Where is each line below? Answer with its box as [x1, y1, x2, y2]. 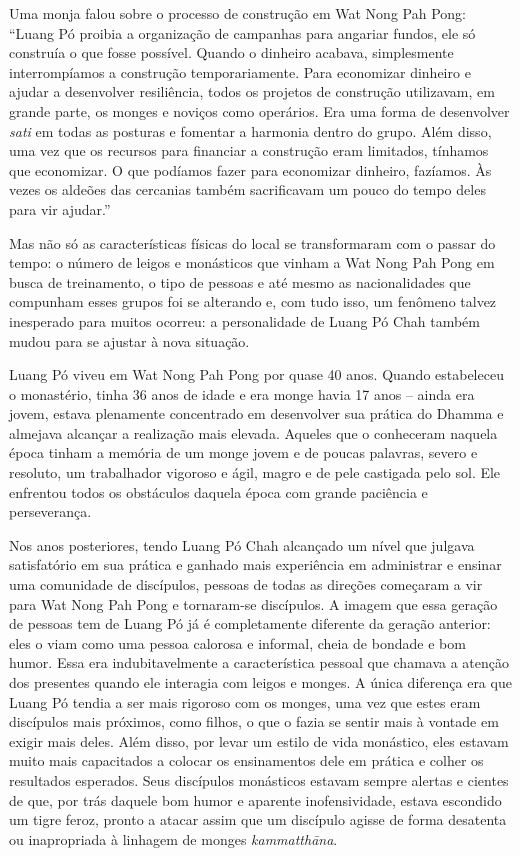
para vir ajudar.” [9, 198, 111, 219]
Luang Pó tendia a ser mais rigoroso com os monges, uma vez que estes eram [9, 691, 481, 712]
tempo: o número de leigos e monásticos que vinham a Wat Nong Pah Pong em [9, 252, 495, 273]
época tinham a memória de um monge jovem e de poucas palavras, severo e [9, 442, 478, 463]
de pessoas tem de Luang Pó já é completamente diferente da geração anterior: [9, 613, 491, 634]
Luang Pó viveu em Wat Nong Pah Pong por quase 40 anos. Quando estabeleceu [9, 364, 504, 385]
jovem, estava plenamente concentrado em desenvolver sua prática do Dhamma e [9, 403, 504, 424]
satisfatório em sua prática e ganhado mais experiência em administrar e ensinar [9, 554, 502, 575]
